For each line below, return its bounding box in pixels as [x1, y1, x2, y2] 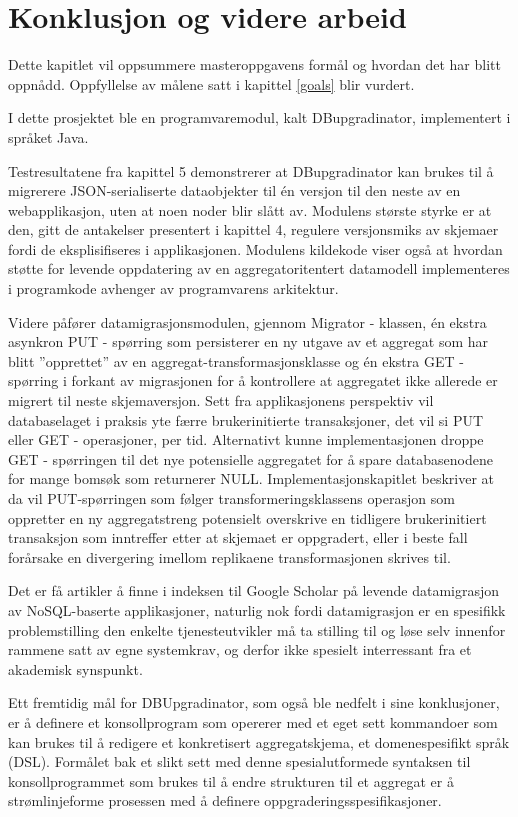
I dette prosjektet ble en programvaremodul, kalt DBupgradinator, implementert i [8, 107, 511, 128]
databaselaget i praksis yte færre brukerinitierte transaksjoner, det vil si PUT [8, 409, 484, 430]
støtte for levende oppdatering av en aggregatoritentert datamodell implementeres [8, 258, 510, 279]
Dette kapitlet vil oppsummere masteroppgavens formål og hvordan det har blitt [8, 54, 501, 75]
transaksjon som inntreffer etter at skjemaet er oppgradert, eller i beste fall [8, 527, 468, 548]
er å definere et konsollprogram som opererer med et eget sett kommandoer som [8, 711, 498, 732]
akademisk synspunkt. [8, 658, 143, 679]
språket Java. [8, 126, 89, 147]
